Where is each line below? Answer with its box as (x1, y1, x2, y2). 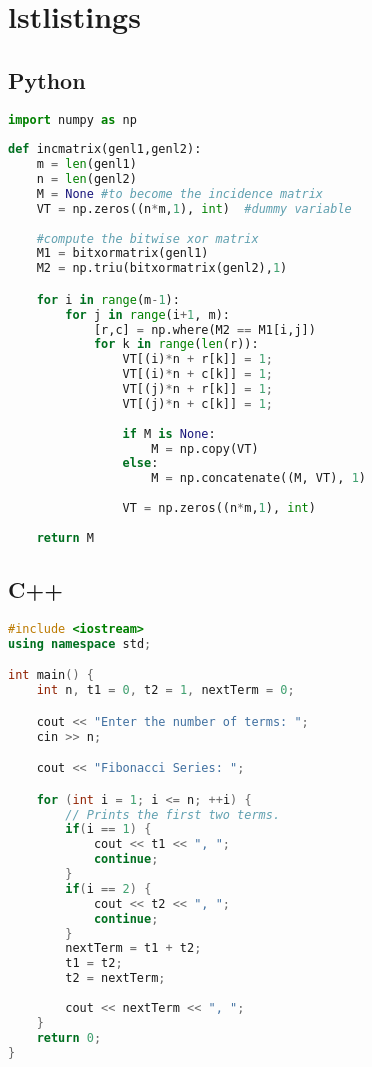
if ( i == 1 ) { (65, 822, 152, 837)
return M (36, 530, 94, 545)
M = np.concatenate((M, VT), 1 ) (151, 471, 366, 486)
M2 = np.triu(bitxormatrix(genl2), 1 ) (36, 261, 288, 276)
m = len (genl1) (36, 157, 137, 172)
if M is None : (122, 426, 216, 441)
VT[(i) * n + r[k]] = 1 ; (122, 352, 273, 367)
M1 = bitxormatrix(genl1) (36, 246, 209, 261)
